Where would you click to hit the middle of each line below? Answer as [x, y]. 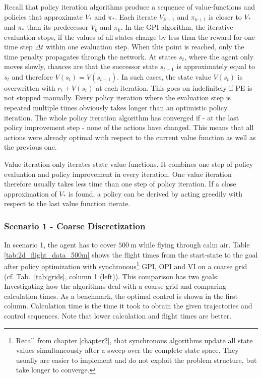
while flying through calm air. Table [194, 245]
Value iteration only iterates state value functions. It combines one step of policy [129, 164]
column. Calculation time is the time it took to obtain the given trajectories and [128, 306]
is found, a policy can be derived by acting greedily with [155, 193]
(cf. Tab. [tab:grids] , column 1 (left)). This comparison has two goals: [112, 276]
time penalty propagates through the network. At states [90, 56]
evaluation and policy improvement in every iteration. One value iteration [118, 174]
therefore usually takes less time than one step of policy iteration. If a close [120, 184]
